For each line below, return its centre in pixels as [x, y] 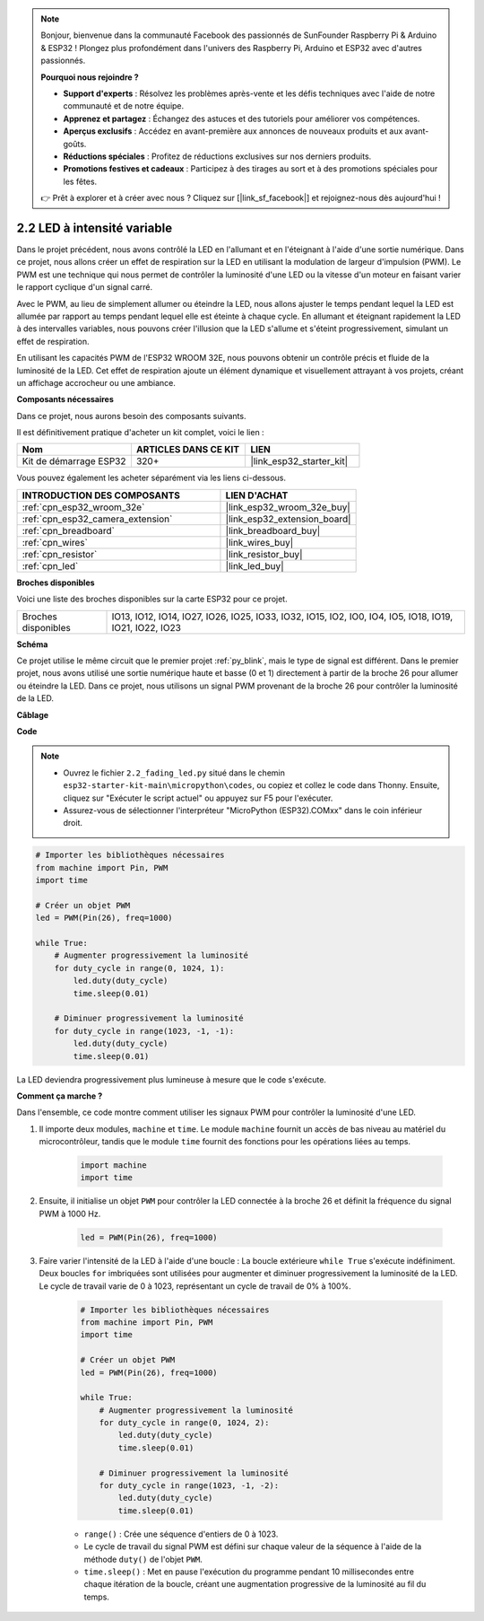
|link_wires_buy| [259, 542]
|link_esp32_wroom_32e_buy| [288, 507]
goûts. [75, 144]
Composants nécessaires [65, 399]
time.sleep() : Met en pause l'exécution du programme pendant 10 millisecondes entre [249, 1572]
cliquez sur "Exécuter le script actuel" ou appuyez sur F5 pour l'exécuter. [198, 798]
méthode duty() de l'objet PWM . [143, 1559]
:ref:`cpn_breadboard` [69, 530]
